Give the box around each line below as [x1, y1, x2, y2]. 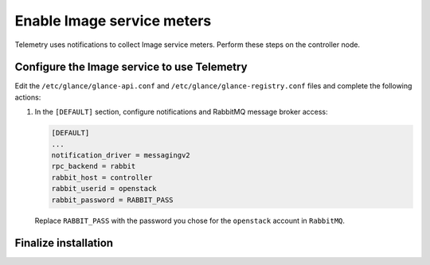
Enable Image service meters [14, 12, 212, 29]
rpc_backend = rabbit [51, 162, 136, 171]
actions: [14, 92, 41, 102]
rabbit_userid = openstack [51, 184, 157, 193]
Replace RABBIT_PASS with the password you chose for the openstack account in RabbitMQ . [34, 216, 346, 225]
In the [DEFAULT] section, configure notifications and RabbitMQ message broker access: [34, 107, 328, 117]
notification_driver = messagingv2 [51, 151, 190, 159]
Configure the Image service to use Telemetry [14, 60, 248, 74]
